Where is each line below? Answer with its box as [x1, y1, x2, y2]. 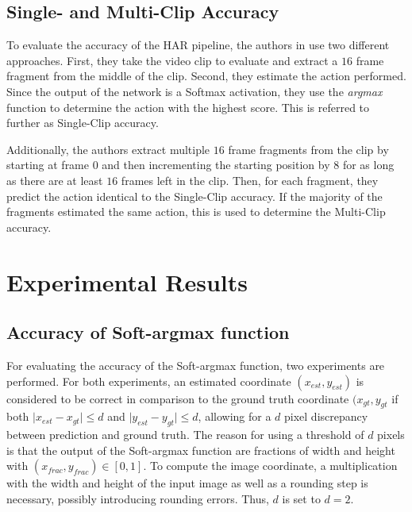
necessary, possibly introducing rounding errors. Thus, [6, 490, 269, 506]
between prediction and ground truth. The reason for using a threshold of [6, 426, 364, 443]
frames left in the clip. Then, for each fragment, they [121, 171, 379, 188]
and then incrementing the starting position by [102, 156, 330, 173]
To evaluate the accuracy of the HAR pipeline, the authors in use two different [6, 37, 390, 53]
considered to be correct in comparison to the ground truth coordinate [6, 390, 349, 406]
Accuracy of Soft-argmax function [6, 320, 290, 345]
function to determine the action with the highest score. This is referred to [6, 98, 370, 115]
